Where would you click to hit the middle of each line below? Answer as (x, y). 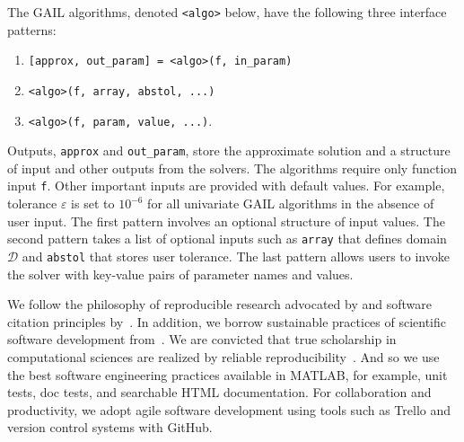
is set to (93, 203)
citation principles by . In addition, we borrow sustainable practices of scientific (227, 321)
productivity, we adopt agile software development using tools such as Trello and (229, 409)
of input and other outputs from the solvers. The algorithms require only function (232, 168)
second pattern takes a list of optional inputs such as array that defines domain (227, 239)
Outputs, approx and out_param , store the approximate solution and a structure (229, 150)
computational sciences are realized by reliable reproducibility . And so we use (223, 357)
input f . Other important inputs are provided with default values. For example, (226, 186)
